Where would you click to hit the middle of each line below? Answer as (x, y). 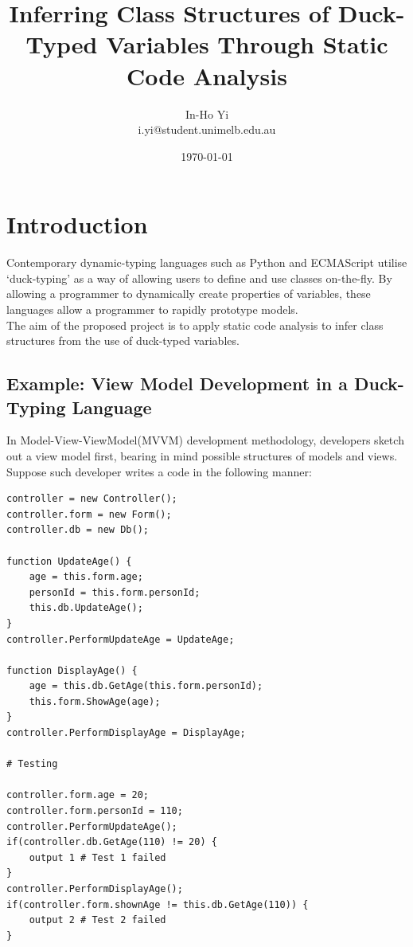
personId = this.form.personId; (115, 592)
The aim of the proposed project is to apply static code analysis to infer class (195, 325)
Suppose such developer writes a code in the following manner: (159, 471)
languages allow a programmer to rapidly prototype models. (152, 309)
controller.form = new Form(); (89, 514)
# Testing (32, 764)
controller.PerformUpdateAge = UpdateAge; (121, 639)
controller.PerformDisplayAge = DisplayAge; (126, 733)
